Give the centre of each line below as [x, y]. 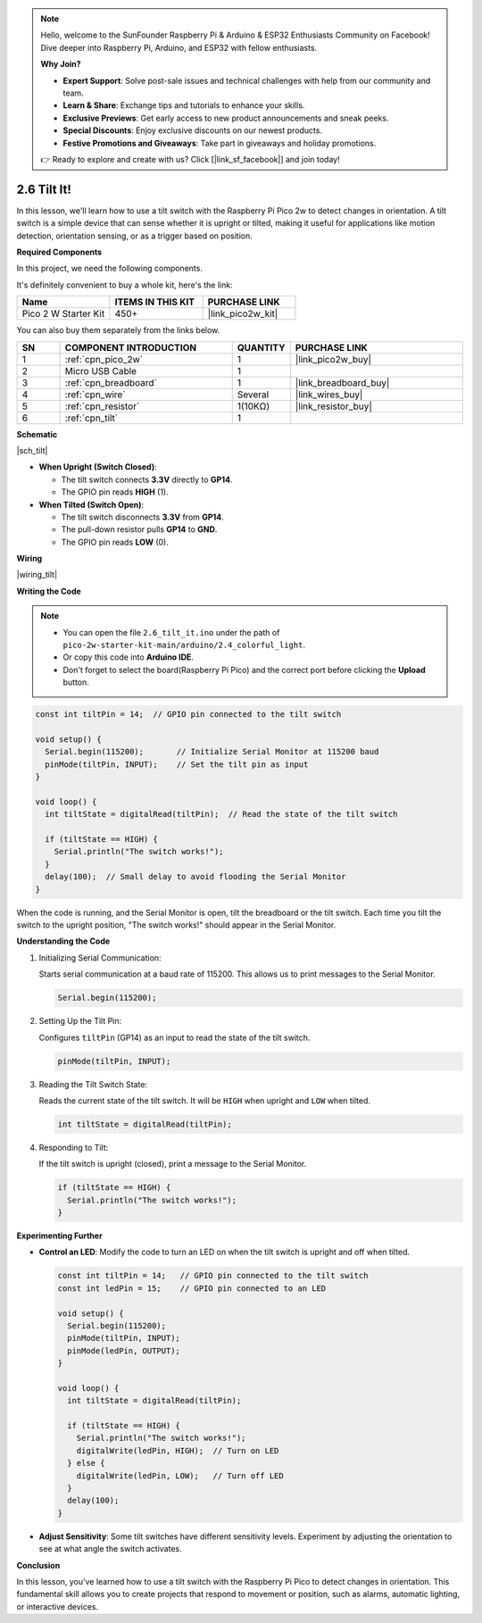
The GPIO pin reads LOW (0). [115, 542]
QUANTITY [261, 347]
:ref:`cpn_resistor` [102, 406]
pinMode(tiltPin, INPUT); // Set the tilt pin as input [177, 764]
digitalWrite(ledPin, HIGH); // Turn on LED [178, 1450]
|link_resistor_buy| [333, 406]
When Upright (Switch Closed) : [98, 467]
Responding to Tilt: [74, 1147]
